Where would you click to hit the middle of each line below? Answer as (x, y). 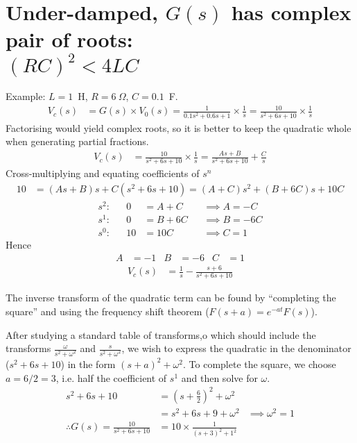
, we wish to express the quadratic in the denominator (236, 348)
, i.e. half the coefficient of (111, 377)
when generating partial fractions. (77, 141)
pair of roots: (69, 39)
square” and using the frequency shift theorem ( (107, 311)
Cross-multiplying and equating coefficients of (103, 173)
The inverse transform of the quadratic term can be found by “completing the (171, 298)
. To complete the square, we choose (260, 363)
